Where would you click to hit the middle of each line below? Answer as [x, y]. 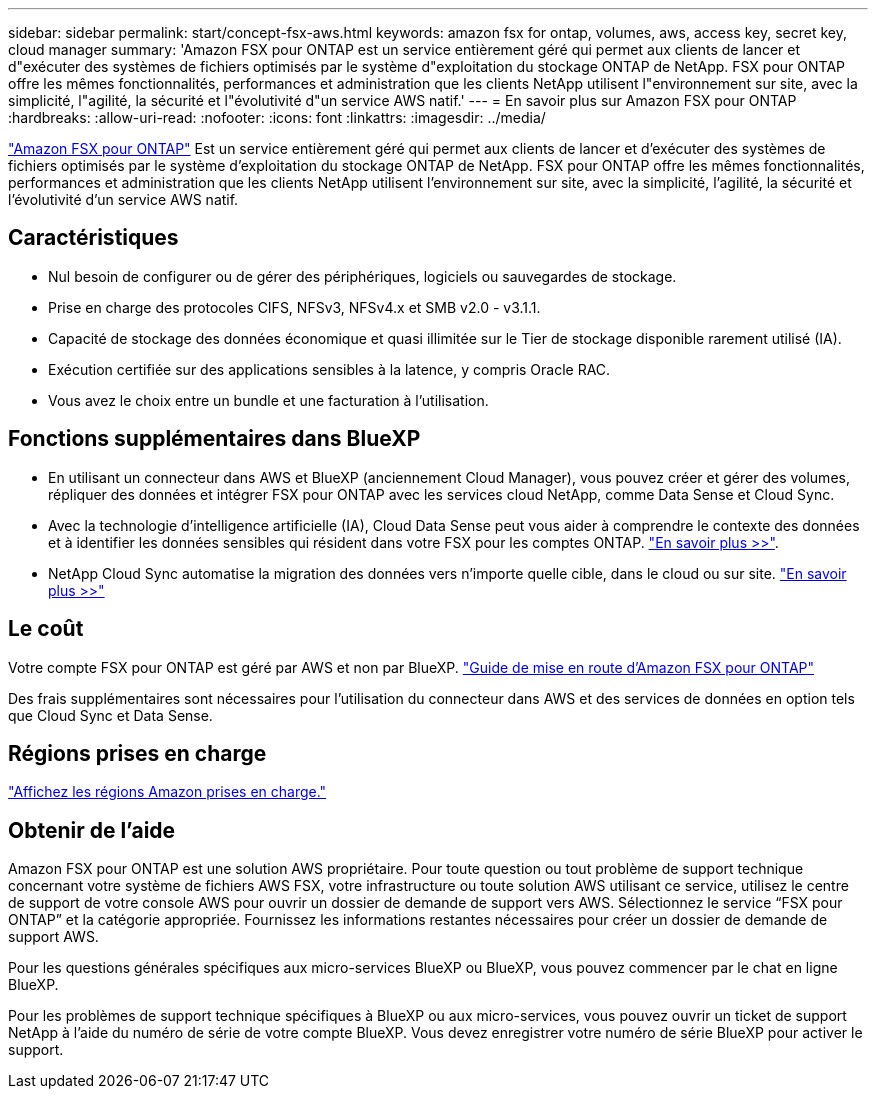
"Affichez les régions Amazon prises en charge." [167, 792]
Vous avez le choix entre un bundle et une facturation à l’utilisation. [268, 400]
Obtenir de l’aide [92, 830]
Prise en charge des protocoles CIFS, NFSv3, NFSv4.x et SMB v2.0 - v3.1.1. [294, 307]
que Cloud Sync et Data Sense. [110, 715]
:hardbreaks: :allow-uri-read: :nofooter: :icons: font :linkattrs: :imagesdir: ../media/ [277, 117]
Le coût [46, 629]
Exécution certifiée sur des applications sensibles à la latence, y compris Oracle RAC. [329, 369]
